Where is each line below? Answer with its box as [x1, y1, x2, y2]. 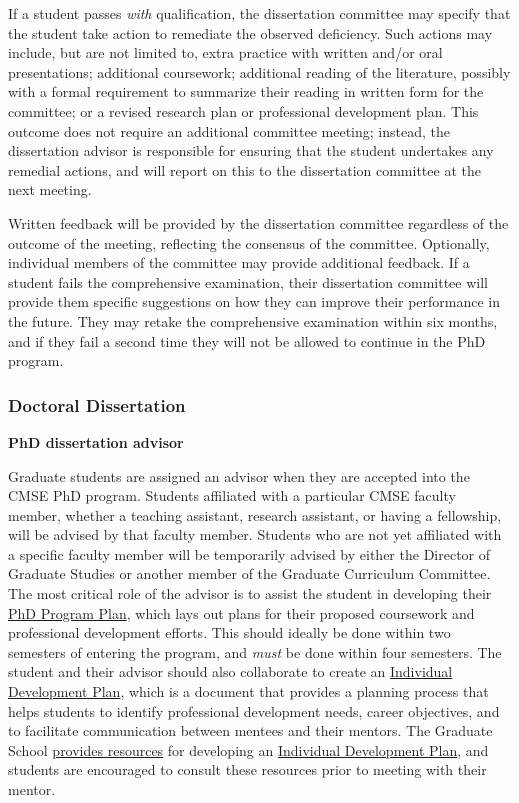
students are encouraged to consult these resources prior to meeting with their [8, 759, 487, 780]
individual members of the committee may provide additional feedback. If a [8, 252, 470, 273]
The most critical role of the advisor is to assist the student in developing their [8, 583, 492, 604]
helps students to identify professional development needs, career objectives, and [8, 700, 500, 721]
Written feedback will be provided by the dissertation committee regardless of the [8, 212, 509, 233]
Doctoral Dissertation [8, 392, 186, 417]
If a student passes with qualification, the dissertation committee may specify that [8, 3, 511, 23]
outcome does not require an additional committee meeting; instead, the [8, 120, 450, 141]
